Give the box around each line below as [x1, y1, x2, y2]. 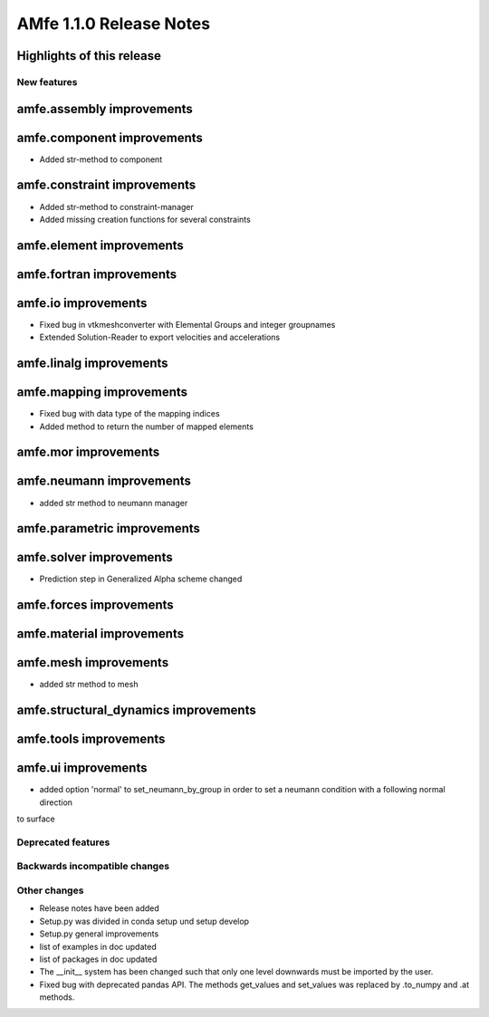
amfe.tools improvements [16, 732, 166, 747]
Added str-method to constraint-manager [39, 201, 195, 212]
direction [39, 797, 72, 808]
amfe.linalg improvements [16, 356, 168, 371]
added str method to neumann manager [39, 497, 188, 508]
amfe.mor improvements [16, 445, 160, 460]
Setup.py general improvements [39, 928, 159, 939]
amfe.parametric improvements [16, 521, 201, 536]
